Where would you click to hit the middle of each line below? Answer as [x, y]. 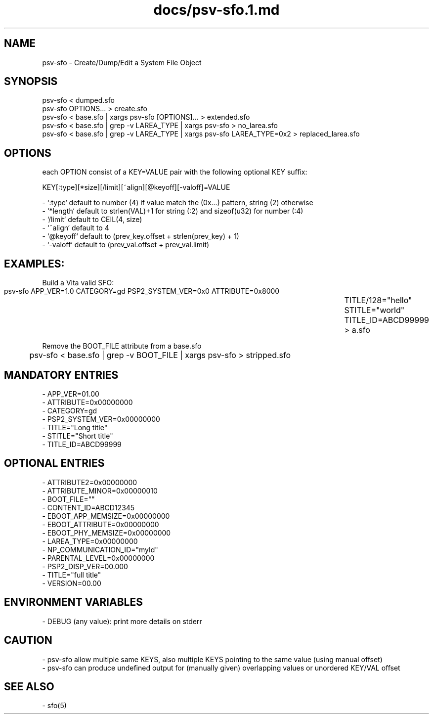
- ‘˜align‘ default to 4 [76, 228]
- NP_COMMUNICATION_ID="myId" [100, 549]
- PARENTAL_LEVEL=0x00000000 [98, 558]
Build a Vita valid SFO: [78, 283]
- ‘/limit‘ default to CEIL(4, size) [92, 220]
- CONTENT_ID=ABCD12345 [88, 507]
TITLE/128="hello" [378, 300]
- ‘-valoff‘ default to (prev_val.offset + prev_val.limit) [126, 245]
